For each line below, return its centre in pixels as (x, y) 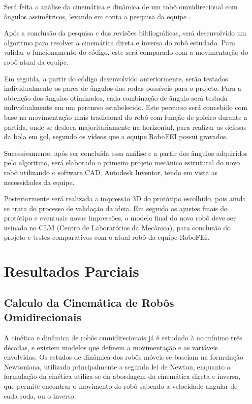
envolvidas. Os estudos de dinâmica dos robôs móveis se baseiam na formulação (124, 357)
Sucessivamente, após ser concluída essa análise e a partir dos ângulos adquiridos (126, 153)
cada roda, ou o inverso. (40, 395)
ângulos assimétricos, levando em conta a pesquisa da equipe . (97, 16)
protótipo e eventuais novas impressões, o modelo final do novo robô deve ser (120, 218)
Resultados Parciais (72, 271)
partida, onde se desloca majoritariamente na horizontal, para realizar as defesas (125, 127)
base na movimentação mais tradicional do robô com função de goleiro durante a (126, 117)
